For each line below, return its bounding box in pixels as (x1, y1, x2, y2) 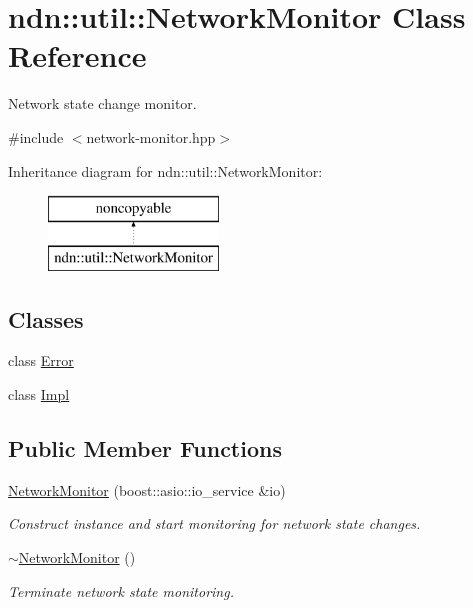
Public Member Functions (8, 433, 282, 464)
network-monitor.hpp (86, 126, 216, 147)
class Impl (8, 384, 70, 405)
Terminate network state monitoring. (8, 580, 234, 601)
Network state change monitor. (8, 93, 197, 114)
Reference (8, 35, 147, 76)
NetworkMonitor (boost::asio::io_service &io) (8, 479, 286, 500)
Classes (8, 303, 84, 334)
